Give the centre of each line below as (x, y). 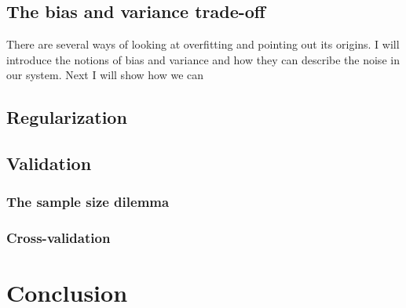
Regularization (67, 117)
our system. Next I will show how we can (105, 75)
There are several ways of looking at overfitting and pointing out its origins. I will (203, 44)
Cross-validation (59, 238)
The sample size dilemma (88, 202)
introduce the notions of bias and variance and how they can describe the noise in (203, 59)
